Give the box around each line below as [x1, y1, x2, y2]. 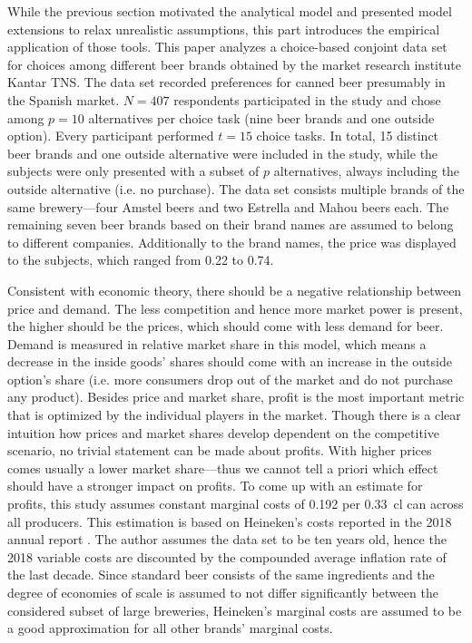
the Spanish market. [7, 90, 120, 109]
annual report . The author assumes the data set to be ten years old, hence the [7, 530, 447, 549]
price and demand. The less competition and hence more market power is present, [7, 298, 463, 317]
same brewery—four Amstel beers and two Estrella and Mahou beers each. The [7, 197, 449, 216]
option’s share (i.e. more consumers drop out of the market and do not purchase [7, 369, 453, 388]
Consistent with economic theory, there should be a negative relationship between [7, 280, 462, 299]
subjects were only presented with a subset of [7, 161, 260, 180]
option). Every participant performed [7, 126, 214, 145]
